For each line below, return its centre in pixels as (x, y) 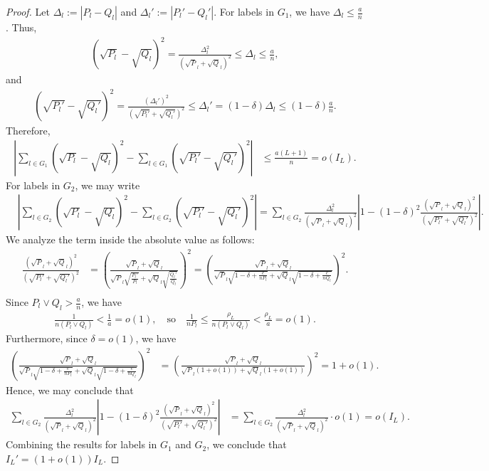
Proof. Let (28, 11)
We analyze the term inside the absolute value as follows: (130, 239)
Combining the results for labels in (81, 444)
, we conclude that (247, 444)
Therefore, (28, 131)
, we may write (107, 185)
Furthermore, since (47, 338)
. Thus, (21, 27)
